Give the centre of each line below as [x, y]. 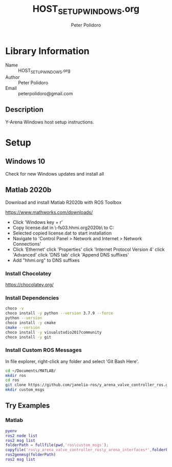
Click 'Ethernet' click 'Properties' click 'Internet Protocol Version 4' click [89, 249]
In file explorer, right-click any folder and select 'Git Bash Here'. [72, 361]
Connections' [27, 244]
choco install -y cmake [31, 323]
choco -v [15, 309]
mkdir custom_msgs [25, 390]
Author [13, 77]
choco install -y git [28, 337]
